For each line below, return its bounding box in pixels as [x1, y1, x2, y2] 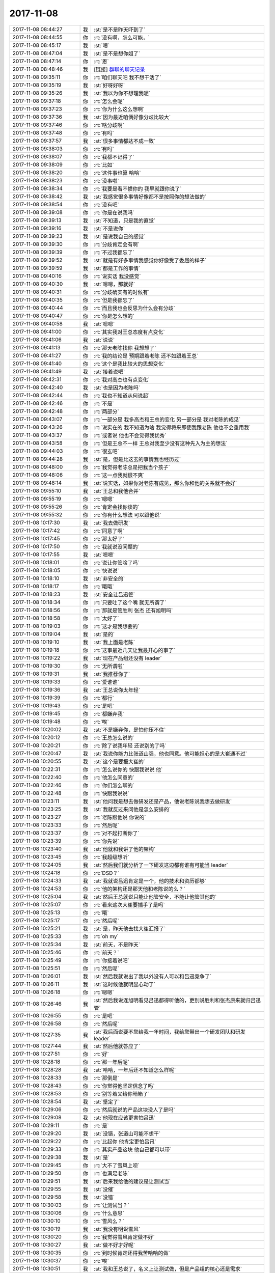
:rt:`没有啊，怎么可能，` [93, 34, 150, 41]
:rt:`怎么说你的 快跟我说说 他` [93, 766, 163, 773]
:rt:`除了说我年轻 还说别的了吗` [93, 742, 167, 749]
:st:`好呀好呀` [93, 81, 125, 89]
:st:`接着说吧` [93, 368, 125, 375]
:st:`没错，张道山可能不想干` [93, 1130, 161, 1137]
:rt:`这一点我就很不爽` [93, 472, 145, 479]
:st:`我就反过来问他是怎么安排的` [93, 806, 171, 813]
